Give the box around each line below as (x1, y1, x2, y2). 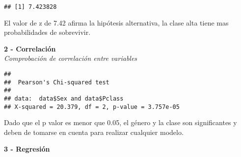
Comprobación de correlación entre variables (4, 53, 137, 63)
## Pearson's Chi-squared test (4, 78, 109, 86)
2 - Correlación (4, 43, 56, 53)
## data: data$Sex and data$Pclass (4, 95, 124, 102)
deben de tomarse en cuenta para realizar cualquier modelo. (4, 127, 184, 137)
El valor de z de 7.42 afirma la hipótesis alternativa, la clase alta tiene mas (4, 17, 229, 27)
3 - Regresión (4, 143, 50, 154)
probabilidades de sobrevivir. (4, 27, 91, 37)
